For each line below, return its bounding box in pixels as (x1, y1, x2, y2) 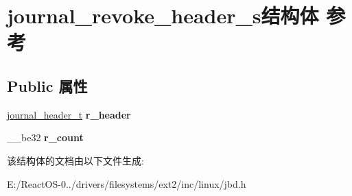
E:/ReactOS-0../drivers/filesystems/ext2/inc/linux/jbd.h (7, 176, 246, 191)
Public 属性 (7, 75, 88, 96)
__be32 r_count (7, 130, 84, 145)
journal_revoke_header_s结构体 (7, 1, 319, 29)
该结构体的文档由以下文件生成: (7, 153, 144, 167)
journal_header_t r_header (7, 107, 131, 121)
